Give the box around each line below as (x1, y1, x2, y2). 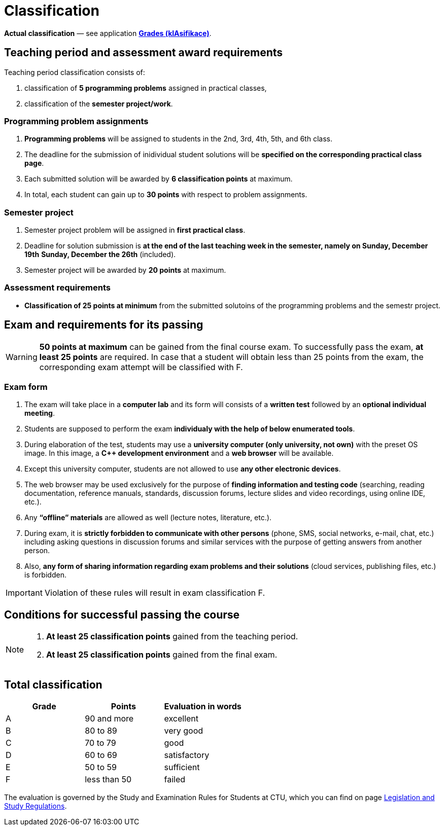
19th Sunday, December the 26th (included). (24, 250, 176, 259)
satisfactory (164, 750, 210, 761)
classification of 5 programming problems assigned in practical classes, (24, 83, 267, 92)
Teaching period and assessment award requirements (4, 46, 283, 59)
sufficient (164, 762, 200, 773)
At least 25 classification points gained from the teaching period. (46, 631, 298, 642)
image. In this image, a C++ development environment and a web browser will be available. (24, 449, 334, 458)
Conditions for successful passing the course (4, 608, 240, 621)
